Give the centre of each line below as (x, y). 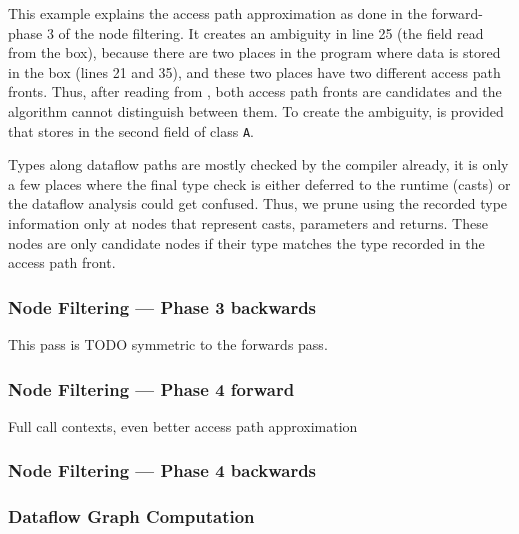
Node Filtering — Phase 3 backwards (162, 306)
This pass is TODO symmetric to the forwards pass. (168, 344)
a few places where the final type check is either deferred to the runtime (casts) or (259, 183)
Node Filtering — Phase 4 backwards (162, 470)
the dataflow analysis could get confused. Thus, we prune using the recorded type (258, 203)
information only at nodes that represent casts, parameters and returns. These (248, 223)
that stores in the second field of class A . (131, 130)
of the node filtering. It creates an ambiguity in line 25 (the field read (271, 32)
